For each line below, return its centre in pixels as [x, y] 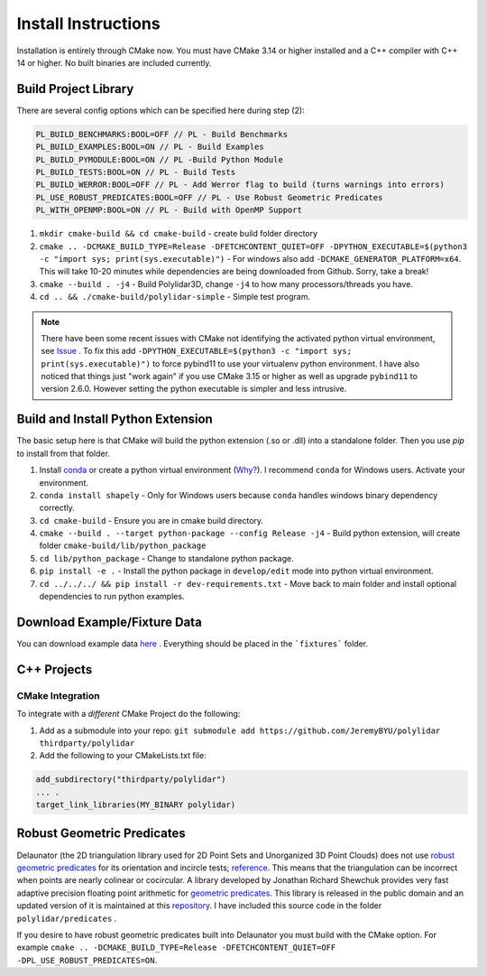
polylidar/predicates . [67, 918]
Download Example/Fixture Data [109, 622]
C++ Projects [55, 669]
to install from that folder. [63, 453]
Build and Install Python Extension [115, 419]
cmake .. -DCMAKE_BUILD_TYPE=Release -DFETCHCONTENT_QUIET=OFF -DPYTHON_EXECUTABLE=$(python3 [253, 246]
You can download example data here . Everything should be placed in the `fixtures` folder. [193, 643]
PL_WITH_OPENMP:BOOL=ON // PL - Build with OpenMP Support [169, 210]
